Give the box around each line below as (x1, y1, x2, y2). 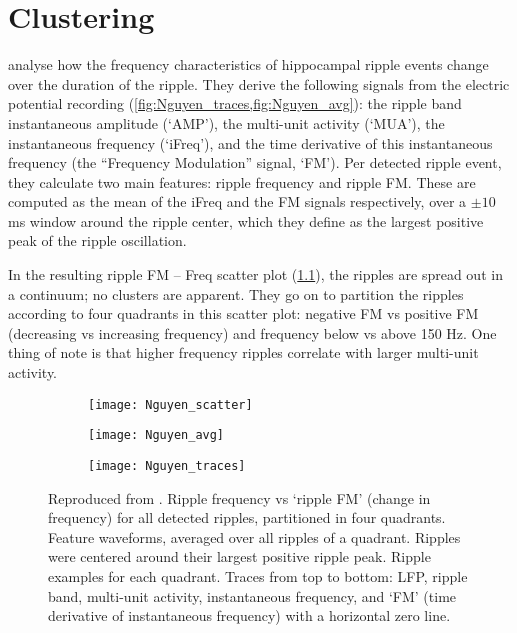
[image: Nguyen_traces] (88, 458, 246, 473)
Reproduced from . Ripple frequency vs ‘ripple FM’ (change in (48, 487, 431, 508)
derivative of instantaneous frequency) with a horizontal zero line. (48, 605, 451, 626)
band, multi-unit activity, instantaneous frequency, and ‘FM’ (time (48, 585, 457, 606)
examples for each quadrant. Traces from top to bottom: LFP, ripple (48, 565, 468, 586)
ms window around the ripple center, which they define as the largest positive (8, 210, 484, 231)
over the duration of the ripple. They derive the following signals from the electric (8, 73, 510, 94)
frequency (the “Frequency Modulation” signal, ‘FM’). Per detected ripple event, (8, 152, 502, 173)
